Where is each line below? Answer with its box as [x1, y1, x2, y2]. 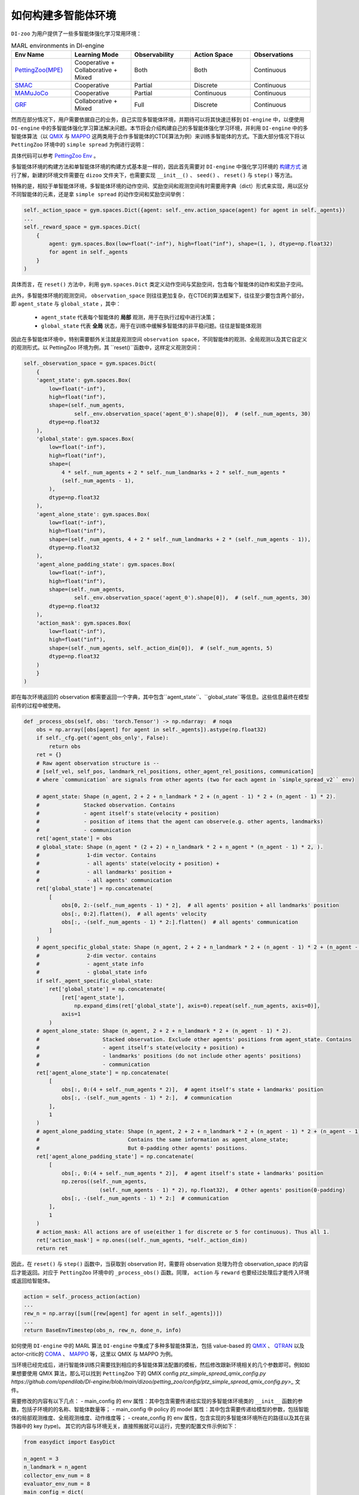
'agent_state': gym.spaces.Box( [36, 377, 132, 384]
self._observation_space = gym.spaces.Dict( [23, 360, 157, 367]
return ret [36, 1245, 68, 1252]
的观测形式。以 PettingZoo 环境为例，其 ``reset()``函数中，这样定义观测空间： [11, 344, 202, 351]
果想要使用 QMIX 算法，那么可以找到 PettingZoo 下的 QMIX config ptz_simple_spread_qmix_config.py [11, 1369, 266, 1377]
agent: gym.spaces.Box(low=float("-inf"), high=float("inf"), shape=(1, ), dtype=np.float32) [48, 240, 333, 247]
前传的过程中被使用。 [11, 701, 64, 709]
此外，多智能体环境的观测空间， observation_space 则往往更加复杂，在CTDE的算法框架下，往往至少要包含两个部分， [11, 292, 308, 299]
